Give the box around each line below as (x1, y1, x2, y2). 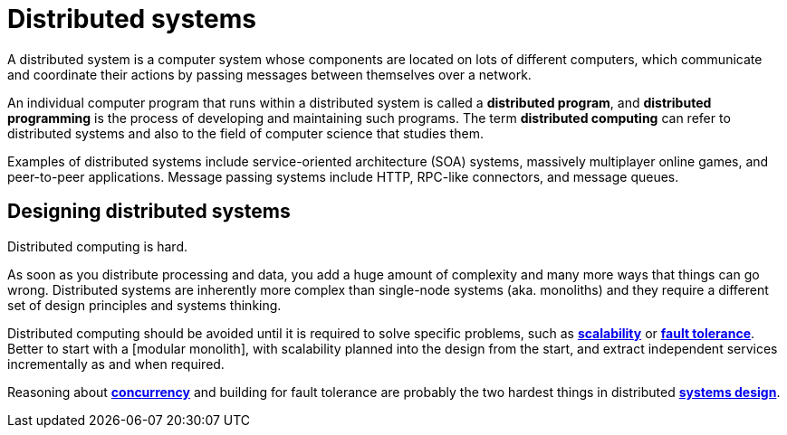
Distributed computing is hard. (7, 238, 188, 254)
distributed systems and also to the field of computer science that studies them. (7, 125, 484, 141)
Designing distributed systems (7, 200, 291, 223)
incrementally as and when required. (7, 355, 225, 372)
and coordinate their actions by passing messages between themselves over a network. (7, 66, 532, 82)
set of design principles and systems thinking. (7, 297, 282, 313)
